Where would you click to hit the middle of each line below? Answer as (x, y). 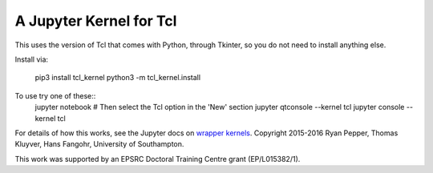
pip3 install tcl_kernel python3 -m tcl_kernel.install (117, 78)
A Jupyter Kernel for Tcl (96, 21)
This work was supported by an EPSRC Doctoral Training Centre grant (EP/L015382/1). (158, 159)
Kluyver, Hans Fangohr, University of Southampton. (99, 144)
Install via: (31, 59)
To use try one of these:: (55, 95)
